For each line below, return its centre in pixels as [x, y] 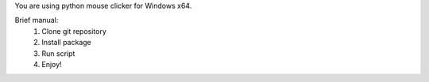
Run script [58, 53]
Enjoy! [52, 64]
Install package [66, 43]
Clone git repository [74, 31]
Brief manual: [37, 20]
